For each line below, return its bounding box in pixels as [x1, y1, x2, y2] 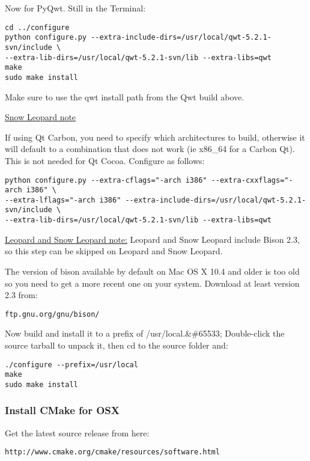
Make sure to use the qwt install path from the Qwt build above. [5, 90, 245, 103]
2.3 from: [5, 289, 38, 301]
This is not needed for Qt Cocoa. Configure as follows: [5, 154, 205, 166]
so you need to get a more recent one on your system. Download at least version [5, 276, 300, 289]
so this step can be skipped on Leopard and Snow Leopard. [5, 245, 223, 257]
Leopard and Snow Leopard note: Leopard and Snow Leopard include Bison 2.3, [5, 233, 300, 245]
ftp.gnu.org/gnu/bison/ [5, 310, 100, 319]
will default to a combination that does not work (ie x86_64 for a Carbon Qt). [5, 142, 295, 155]
